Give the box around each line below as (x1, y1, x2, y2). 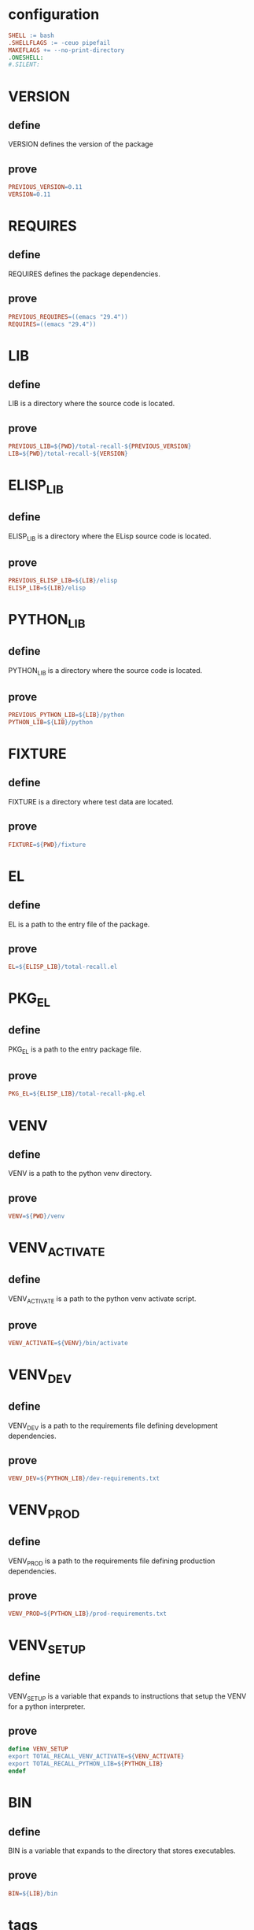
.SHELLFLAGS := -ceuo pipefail (8, 39, 111, 46)
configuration (8, 6, 100, 24)
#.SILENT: (8, 61, 41, 68)
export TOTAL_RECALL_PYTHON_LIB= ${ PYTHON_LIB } (8, 1760, 164, 1768)
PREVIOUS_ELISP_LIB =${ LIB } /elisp (8, 577, 118, 585)
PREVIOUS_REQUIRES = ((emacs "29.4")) (8, 312, 128, 320)
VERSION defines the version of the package (8, 139, 153, 149)
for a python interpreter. (8, 1702, 86, 1711)
